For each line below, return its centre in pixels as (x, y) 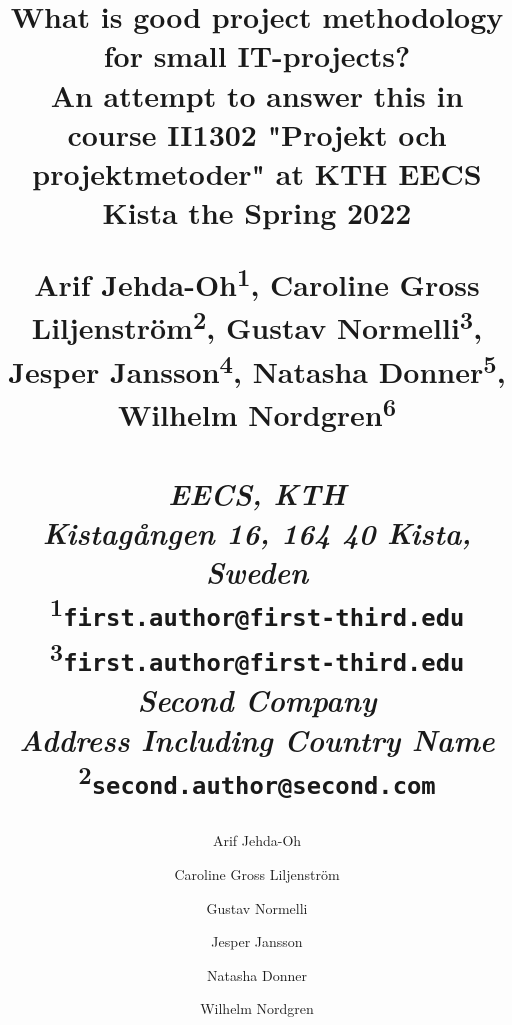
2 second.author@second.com (257, 779)
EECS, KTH (257, 493)
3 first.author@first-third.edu (257, 656)
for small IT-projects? (257, 55)
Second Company (257, 700)
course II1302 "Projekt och (257, 133)
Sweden (257, 571)
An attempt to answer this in (257, 94)
